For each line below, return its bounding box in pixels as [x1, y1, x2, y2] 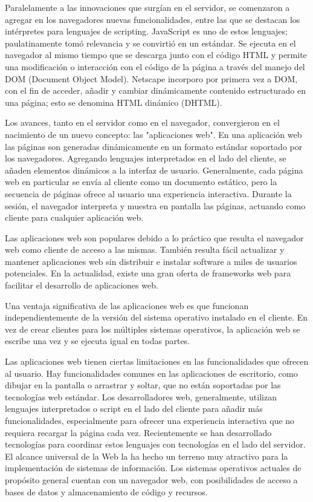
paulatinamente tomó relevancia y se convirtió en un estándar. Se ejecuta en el [5, 36, 296, 49]
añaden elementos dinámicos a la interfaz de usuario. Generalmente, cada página [5, 163, 303, 176]
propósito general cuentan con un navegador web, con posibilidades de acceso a [5, 473, 298, 486]
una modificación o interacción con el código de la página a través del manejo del [5, 60, 305, 73]
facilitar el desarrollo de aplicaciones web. [5, 279, 158, 292]
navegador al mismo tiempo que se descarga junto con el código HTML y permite [5, 48, 307, 61]
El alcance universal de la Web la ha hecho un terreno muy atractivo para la [5, 449, 288, 462]
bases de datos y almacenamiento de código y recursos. [5, 485, 208, 498]
